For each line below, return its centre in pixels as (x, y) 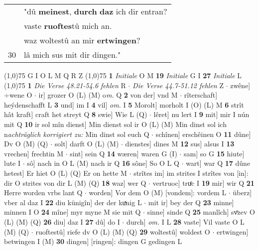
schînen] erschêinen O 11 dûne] (203, 134)
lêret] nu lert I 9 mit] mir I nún (201, 114)
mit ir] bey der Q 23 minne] (191, 202)
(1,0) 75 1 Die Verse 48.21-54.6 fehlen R (65, 85)
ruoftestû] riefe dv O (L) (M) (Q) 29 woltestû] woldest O (123, 231)
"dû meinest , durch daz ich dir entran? (96, 11)
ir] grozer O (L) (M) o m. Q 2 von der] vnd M (108, 95)
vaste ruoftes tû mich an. (68, 26)
